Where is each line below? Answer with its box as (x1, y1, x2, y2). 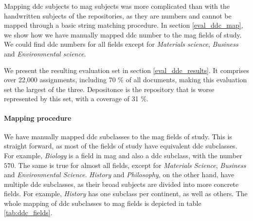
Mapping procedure (4, 112, 72, 123)
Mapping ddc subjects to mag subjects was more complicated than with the (4, 1, 230, 11)
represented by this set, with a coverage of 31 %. (4, 93, 149, 104)
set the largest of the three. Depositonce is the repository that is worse (4, 84, 215, 94)
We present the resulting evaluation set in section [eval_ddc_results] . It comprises (4, 65, 249, 75)
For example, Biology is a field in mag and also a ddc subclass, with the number (4, 150, 242, 160)
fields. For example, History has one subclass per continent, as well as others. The (4, 188, 248, 199)
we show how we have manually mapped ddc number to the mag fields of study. (4, 29, 242, 39)
